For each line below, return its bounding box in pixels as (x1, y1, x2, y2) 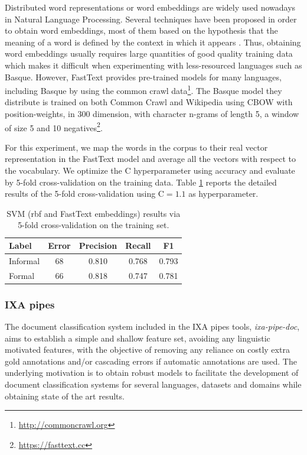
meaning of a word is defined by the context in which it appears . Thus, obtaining (5, 35, 301, 48)
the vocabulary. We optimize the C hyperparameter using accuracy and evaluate (5, 164, 295, 177)
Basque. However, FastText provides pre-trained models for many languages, (5, 70, 282, 83)
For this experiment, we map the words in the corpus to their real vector (5, 141, 268, 153)
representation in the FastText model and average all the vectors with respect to (5, 152, 296, 165)
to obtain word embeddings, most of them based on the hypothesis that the (5, 24, 278, 37)
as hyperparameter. (188, 187, 259, 200)
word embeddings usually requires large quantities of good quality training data (5, 47, 293, 60)
